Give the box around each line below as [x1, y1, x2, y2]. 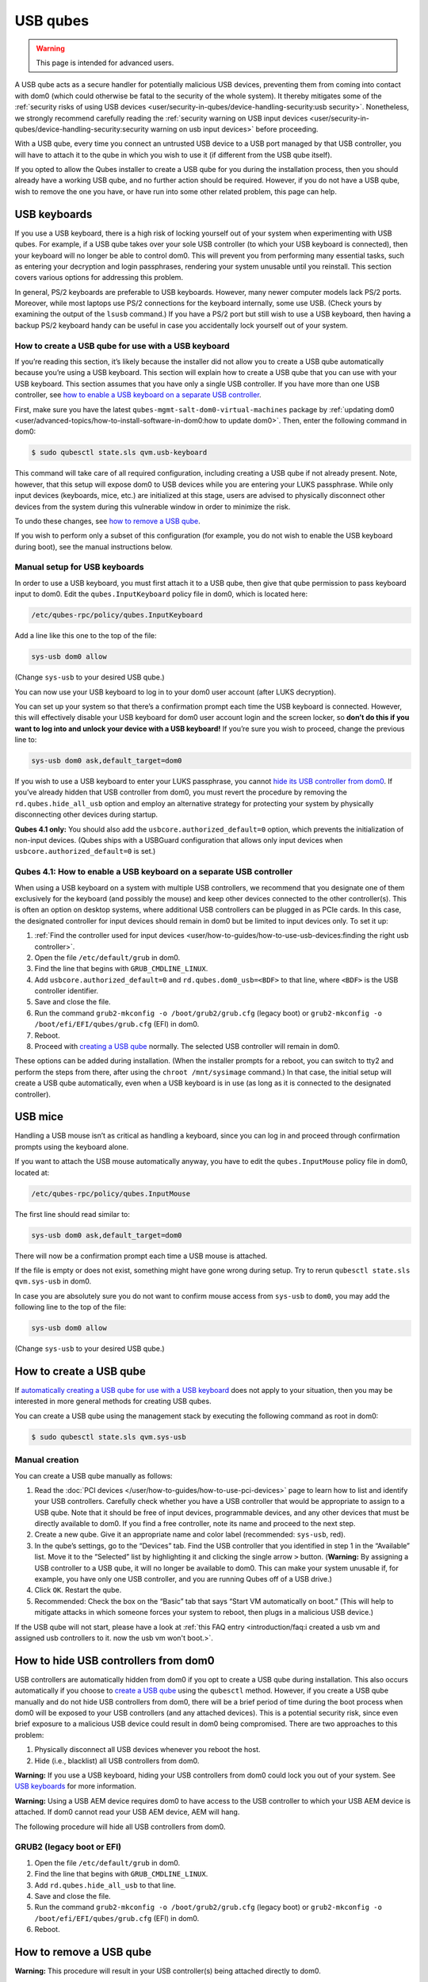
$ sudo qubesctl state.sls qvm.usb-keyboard [31, 448, 208, 457]
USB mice [14, 1110, 63, 1123]
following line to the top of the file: [14, 1303, 127, 1312]
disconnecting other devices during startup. [14, 809, 159, 820]
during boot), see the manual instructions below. [14, 541, 173, 551]
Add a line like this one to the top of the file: [14, 631, 157, 641]
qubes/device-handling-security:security [14, 124, 150, 134]
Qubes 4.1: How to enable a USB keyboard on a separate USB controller [14, 867, 293, 878]
